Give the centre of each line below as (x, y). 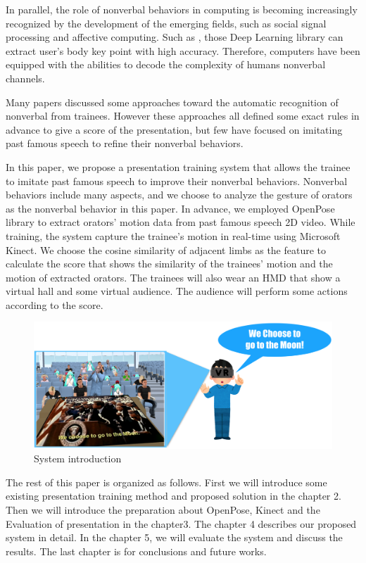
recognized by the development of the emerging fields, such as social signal (166, 23)
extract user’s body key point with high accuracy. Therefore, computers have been (183, 50)
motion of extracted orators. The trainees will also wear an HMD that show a (173, 277)
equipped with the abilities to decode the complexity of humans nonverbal (166, 64)
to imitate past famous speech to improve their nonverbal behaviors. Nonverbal (177, 181)
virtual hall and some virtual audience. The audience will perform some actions (177, 291)
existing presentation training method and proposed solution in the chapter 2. (173, 496)
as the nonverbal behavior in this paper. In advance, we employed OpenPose (170, 208)
